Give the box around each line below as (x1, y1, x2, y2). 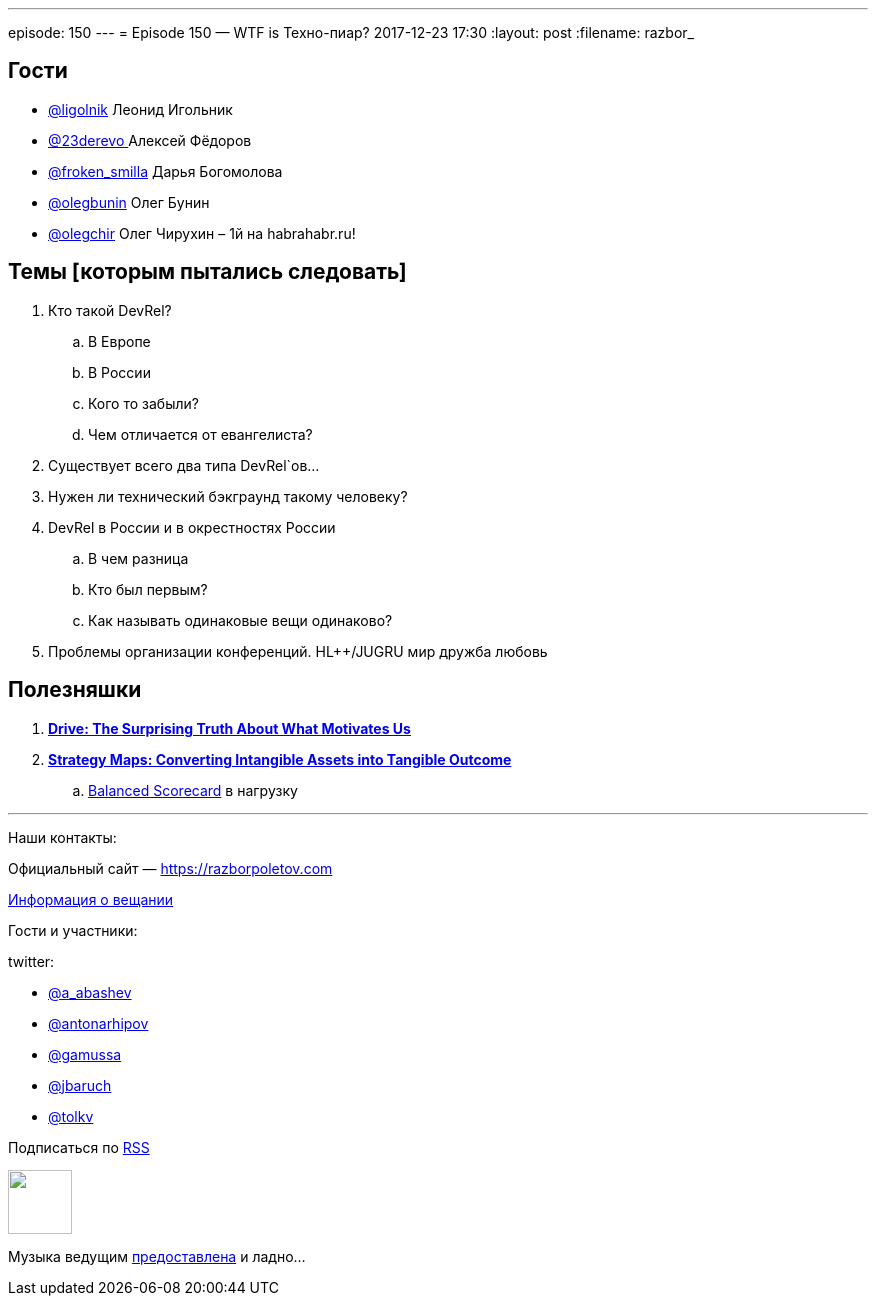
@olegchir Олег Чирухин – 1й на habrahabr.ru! (48, 224, 356, 242)
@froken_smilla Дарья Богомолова (48, 162, 283, 180)
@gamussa (48, 1045, 122, 1063)
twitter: (8, 952, 55, 970)
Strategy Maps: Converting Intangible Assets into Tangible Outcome (48, 750, 512, 768)
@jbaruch (48, 1076, 112, 1094)
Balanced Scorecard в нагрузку (88, 781, 298, 799)
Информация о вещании (8, 890, 174, 908)
